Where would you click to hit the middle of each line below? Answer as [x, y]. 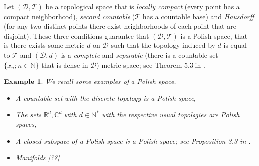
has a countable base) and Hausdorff [198, 16]
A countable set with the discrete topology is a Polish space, [106, 98]
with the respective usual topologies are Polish [170, 114]
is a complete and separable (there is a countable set [139, 55]
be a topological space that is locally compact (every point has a [142, 6]
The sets [28, 114]
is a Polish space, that [214, 35]
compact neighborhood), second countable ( [70, 16]
